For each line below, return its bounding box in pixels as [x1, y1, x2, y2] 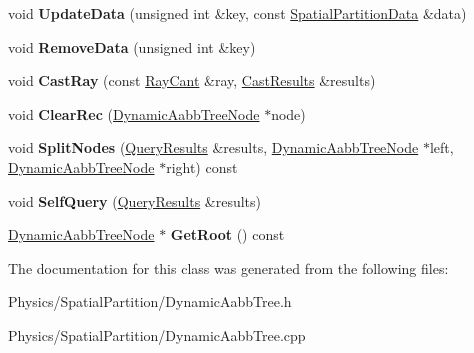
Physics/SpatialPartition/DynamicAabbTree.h [8, 291, 292, 312]
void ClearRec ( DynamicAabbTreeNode [8, 103, 260, 124]
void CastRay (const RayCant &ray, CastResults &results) [8, 70, 376, 91]
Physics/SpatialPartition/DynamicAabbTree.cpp [8, 324, 306, 345]
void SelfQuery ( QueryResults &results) [8, 190, 262, 211]
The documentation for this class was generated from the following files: [8, 257, 449, 278]
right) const [166, 156, 238, 177]
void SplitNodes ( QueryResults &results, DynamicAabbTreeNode [8, 137, 419, 158]
